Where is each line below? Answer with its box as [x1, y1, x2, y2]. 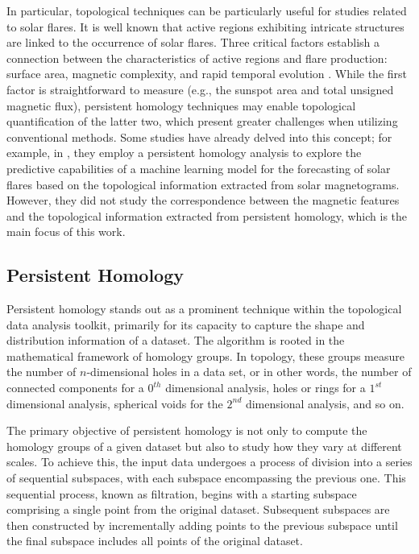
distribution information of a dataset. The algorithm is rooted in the [6, 332, 345, 349]
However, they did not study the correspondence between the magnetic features [6, 192, 400, 209]
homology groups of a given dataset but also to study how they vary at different [6, 437, 402, 454]
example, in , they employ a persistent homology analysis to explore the [6, 144, 362, 161]
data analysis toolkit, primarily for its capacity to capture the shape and [6, 316, 365, 333]
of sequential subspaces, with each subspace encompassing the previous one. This [6, 469, 406, 486]
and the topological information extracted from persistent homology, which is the [6, 207, 408, 224]
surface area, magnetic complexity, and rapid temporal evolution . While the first [6, 65, 407, 82]
